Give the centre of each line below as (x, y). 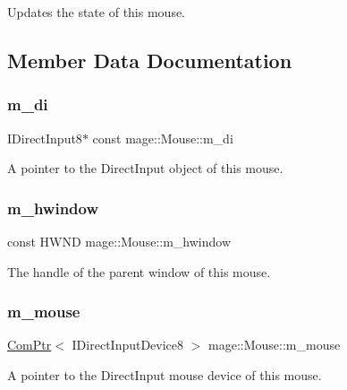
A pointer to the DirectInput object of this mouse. (145, 168)
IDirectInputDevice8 (128, 345)
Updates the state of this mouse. (97, 12)
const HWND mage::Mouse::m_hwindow (119, 241)
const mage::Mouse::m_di (163, 138)
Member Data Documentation (150, 60)
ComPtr (30, 345)
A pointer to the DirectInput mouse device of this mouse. (165, 375)
